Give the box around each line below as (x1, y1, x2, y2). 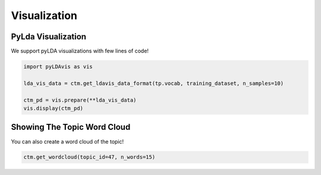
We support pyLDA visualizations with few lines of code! (11, 48, 149, 55)
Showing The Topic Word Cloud (11, 122, 131, 132)
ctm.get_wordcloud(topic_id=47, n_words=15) (23, 154, 156, 161)
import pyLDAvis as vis (23, 63, 93, 70)
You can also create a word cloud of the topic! (11, 137, 124, 145)
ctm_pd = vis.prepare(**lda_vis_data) (23, 96, 137, 104)
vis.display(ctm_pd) (23, 105, 83, 111)
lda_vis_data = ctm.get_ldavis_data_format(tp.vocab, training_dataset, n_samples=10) (23, 80, 284, 86)
